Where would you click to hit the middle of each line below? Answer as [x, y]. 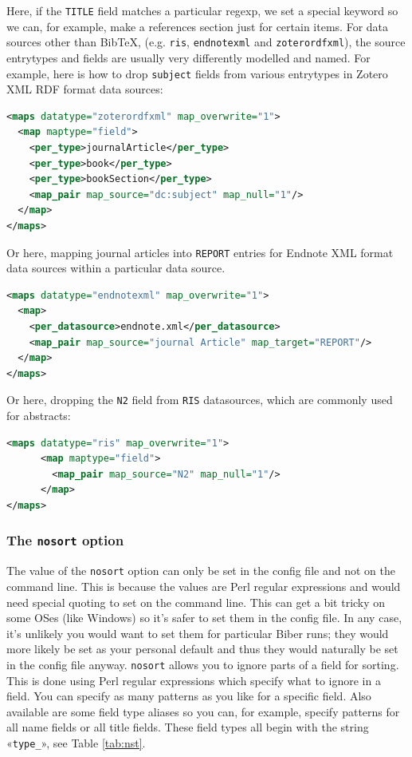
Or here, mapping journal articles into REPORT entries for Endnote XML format [200, 252]
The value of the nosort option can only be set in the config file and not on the [201, 571]
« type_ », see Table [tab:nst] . [76, 742]
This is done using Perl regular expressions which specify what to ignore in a [194, 680]
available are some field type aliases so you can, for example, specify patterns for [203, 711]
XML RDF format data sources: [85, 89]
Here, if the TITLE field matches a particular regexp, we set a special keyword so [202, 10]
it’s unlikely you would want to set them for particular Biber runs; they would [198, 633]
